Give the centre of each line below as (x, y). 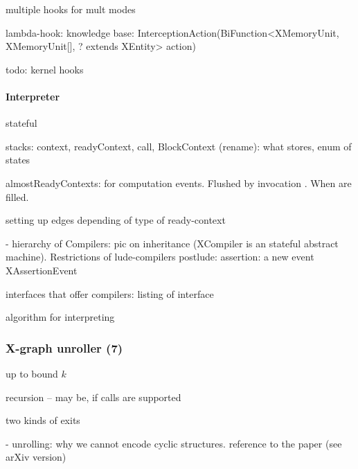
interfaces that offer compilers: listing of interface (110, 293)
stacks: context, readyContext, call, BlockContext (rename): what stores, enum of (179, 146)
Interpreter (33, 96)
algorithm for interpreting (60, 317)
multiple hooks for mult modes (71, 9)
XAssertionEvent (42, 270)
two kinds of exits (43, 420)
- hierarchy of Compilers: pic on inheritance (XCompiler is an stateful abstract (172, 243)
